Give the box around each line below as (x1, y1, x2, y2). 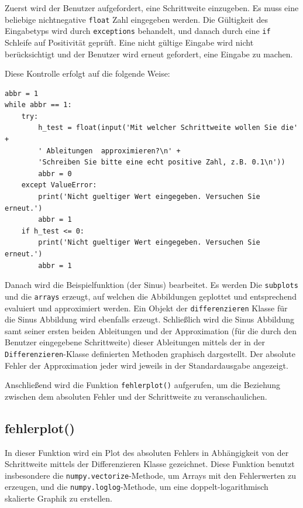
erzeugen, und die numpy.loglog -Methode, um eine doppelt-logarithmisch (5, 480, 268, 493)
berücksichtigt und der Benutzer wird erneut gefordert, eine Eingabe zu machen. (5, 47, 293, 60)
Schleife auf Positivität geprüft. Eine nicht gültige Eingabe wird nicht (5, 36, 254, 48)
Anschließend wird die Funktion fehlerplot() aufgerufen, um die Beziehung (5, 379, 281, 391)
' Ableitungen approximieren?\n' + (38, 146, 181, 155)
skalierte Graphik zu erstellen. (5, 492, 112, 504)
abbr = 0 (38, 169, 72, 178)
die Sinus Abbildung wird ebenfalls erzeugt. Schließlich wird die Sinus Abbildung (5, 313, 295, 325)
